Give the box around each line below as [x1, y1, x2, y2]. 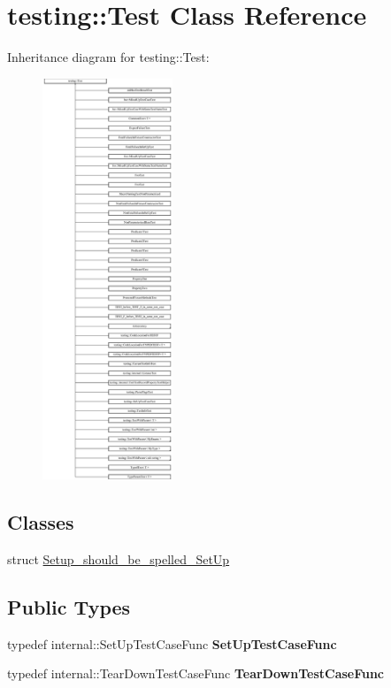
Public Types [7, 593, 131, 621]
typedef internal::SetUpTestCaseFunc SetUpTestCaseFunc [7, 634, 337, 653]
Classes [7, 508, 74, 536]
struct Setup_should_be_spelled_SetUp [7, 550, 230, 569]
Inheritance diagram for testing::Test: [7, 48, 210, 66]
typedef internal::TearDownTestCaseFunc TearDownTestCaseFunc [7, 664, 385, 683]
